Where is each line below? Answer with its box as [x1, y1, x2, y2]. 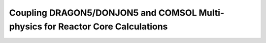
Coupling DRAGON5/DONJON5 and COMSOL [9, 7, 197, 18]
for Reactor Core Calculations [44, 21, 168, 32]
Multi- [199, 7, 225, 18]
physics [9, 21, 42, 32]
